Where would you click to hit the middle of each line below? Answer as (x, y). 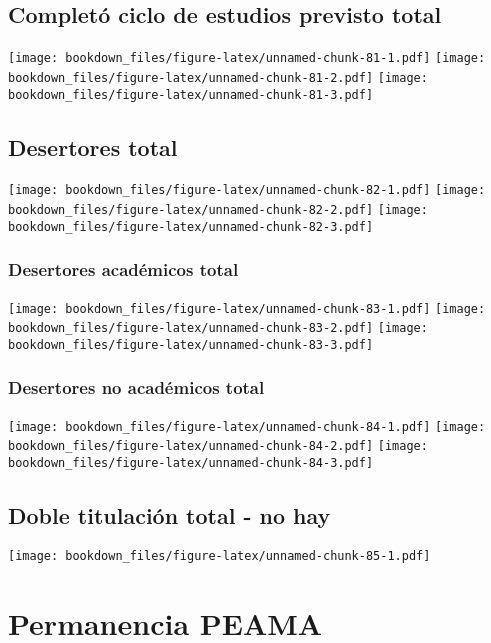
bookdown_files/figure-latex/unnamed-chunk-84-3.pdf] (191, 463)
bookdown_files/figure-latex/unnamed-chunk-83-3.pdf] (191, 344)
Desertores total (93, 146)
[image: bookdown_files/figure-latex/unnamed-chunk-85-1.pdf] (219, 555)
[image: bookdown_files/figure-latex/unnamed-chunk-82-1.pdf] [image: (247, 190)
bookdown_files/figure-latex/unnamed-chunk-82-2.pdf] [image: (218, 210)
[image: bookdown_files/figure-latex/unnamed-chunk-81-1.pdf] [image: (247, 58)
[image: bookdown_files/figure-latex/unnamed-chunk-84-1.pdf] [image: (247, 426)
